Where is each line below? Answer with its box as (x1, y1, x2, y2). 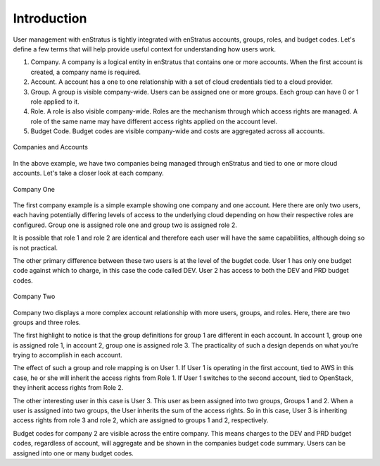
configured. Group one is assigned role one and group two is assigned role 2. (13, 221, 237, 229)
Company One (13, 185, 56, 193)
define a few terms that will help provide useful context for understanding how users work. (13, 44, 276, 53)
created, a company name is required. (30, 68, 141, 76)
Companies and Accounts (13, 143, 88, 152)
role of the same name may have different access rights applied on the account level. (30, 117, 278, 125)
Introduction (13, 11, 87, 26)
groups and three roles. (13, 318, 81, 326)
